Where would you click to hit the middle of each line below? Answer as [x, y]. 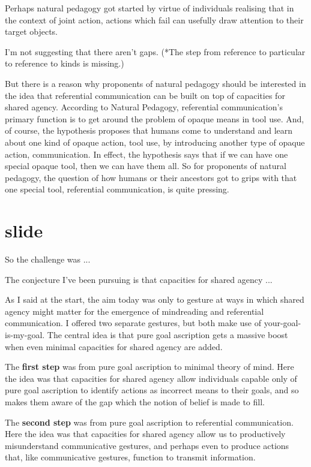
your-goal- [282, 323]
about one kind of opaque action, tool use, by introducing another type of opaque [155, 142]
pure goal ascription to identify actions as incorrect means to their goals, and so [152, 390]
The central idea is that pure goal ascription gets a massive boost [168, 335]
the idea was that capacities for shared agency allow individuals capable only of [151, 378]
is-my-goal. [25, 335]
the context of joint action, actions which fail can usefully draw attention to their [154, 19]
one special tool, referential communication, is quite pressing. [117, 189]
